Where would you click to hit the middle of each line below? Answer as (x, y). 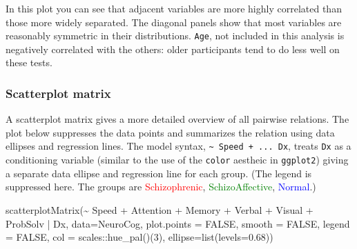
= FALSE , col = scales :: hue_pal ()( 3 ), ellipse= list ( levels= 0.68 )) (139, 237)
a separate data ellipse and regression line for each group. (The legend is (159, 173)
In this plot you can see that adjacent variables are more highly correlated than (174, 8)
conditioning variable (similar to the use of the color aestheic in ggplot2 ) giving (177, 160)
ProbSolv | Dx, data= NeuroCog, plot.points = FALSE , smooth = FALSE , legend (178, 223)
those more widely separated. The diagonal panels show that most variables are (174, 22)
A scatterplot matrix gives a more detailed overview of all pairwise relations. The (177, 119)
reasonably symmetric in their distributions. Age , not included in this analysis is (175, 36)
